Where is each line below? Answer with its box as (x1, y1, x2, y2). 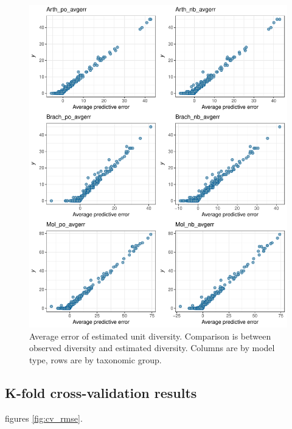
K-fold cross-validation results (5, 383, 197, 402)
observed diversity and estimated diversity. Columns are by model (29, 341, 275, 354)
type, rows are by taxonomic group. (29, 353, 162, 366)
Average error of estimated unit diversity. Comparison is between (29, 329, 271, 342)
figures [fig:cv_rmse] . (5, 411, 83, 424)
